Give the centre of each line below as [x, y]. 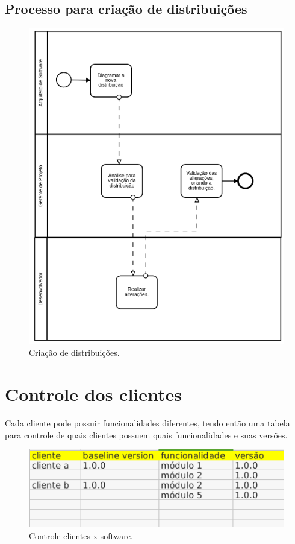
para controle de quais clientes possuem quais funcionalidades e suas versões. [146, 435]
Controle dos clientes [94, 394]
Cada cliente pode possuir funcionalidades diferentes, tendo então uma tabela [147, 423]
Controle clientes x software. [81, 535]
